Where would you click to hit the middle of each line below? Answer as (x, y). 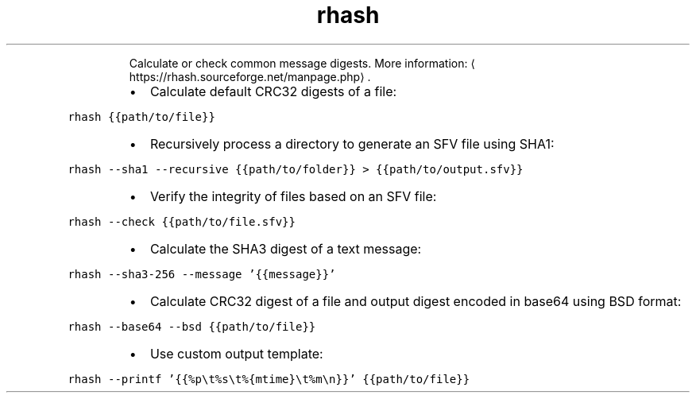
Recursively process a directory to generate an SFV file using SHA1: (352, 143)
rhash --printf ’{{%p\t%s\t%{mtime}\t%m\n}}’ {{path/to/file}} (269, 379)
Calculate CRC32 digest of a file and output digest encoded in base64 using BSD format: (416, 301)
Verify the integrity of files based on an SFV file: (293, 196)
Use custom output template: (236, 353)
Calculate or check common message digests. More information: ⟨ (302, 63)
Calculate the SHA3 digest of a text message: (286, 248)
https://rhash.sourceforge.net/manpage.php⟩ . (250, 76)
